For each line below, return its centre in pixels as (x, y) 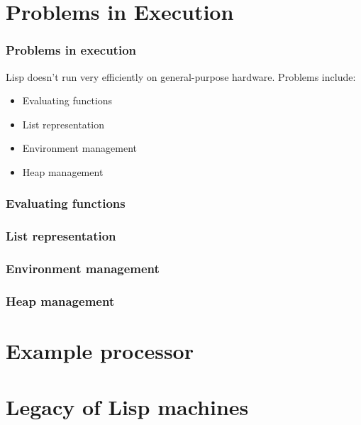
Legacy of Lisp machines (127, 406)
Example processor (100, 351)
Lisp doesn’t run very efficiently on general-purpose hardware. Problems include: (181, 76)
